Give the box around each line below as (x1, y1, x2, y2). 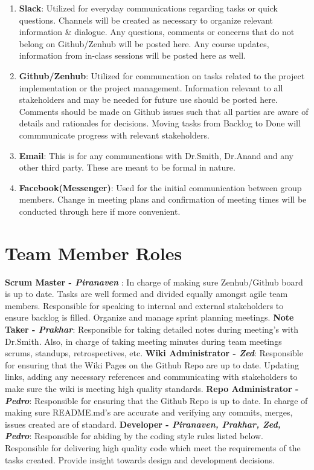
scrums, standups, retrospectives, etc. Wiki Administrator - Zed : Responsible (5, 347, 303, 359)
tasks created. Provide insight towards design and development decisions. (5, 453, 275, 466)
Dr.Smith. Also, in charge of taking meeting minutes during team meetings (5, 335, 282, 347)
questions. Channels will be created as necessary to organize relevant (19, 13, 273, 26)
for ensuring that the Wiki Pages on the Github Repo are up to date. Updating (5, 358, 299, 371)
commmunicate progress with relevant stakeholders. (19, 128, 210, 141)
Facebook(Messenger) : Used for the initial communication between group (19, 181, 302, 194)
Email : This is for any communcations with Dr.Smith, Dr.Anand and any (19, 149, 293, 162)
